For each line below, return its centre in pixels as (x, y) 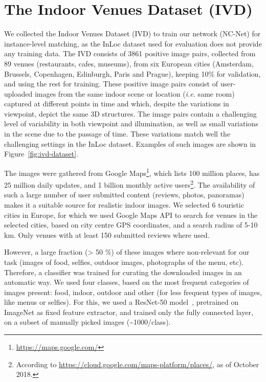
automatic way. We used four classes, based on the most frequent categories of (127, 282)
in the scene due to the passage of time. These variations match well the (117, 134)
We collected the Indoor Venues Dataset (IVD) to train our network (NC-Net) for (132, 33)
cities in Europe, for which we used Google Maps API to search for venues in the (131, 215)
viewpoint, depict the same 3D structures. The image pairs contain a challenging (130, 113)
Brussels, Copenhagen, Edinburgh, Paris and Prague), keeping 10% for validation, (132, 73)
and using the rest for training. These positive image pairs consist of (111, 84)
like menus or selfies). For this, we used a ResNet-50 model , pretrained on (121, 302)
